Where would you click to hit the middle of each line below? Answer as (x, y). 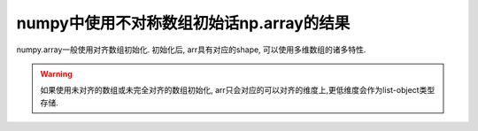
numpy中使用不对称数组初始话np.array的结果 (183, 23)
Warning (56, 73)
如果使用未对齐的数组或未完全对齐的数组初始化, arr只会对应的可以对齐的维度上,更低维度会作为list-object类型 (238, 90)
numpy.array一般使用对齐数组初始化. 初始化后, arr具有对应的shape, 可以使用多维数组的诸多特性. (191, 50)
